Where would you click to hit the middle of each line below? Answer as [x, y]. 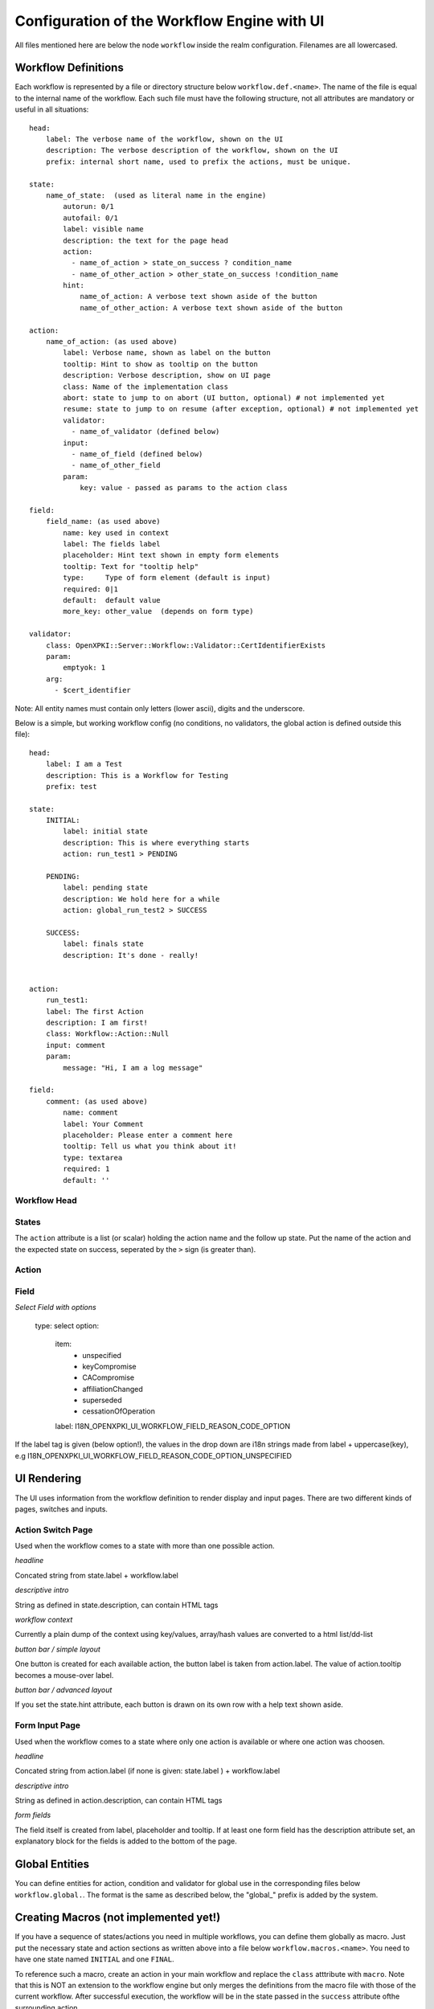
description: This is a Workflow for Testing [137, 775]
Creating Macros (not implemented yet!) [118, 1918]
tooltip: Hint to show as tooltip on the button [161, 364]
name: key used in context [116, 533]
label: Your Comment [103, 1124]
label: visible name [103, 229]
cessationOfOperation [119, 1411]
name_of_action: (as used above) [112, 342]
